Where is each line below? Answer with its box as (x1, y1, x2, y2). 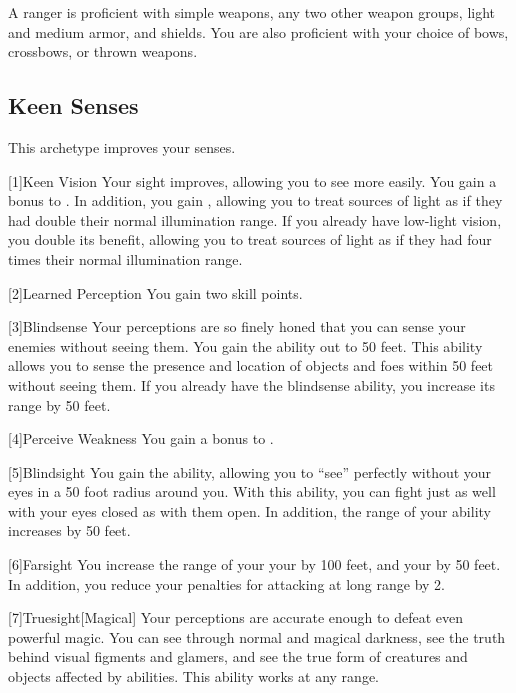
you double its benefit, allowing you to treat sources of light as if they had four (8, 229, 492, 250)
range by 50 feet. (8, 394, 111, 415)
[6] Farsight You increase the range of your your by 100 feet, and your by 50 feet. (8, 554, 501, 575)
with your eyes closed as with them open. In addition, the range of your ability (8, 500, 491, 521)
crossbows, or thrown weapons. (8, 41, 198, 62)
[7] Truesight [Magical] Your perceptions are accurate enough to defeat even (8, 607, 463, 628)
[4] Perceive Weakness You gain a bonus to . (8, 428, 274, 449)
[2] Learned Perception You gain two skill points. (8, 282, 303, 303)
